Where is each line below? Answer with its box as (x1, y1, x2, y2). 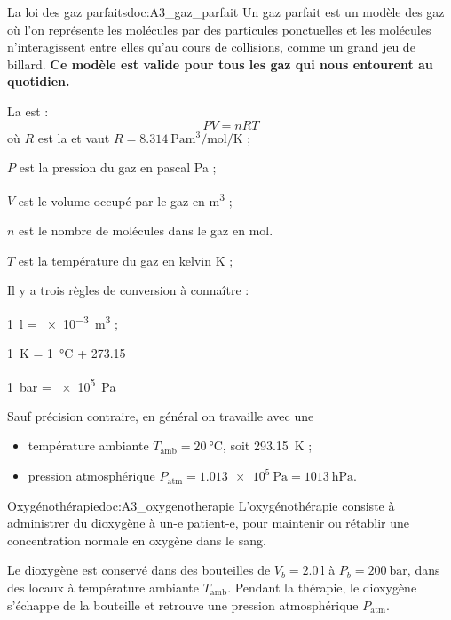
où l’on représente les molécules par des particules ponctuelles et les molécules (7, 20, 431, 38)
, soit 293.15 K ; (222, 436, 313, 455)
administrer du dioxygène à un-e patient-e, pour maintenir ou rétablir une (7, 513, 410, 532)
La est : (7, 101, 49, 120)
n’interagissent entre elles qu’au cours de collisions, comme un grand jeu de (7, 37, 415, 56)
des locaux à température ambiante (7, 578, 199, 597)
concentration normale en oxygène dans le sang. (7, 530, 266, 549)
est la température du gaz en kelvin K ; (18, 250, 233, 269)
